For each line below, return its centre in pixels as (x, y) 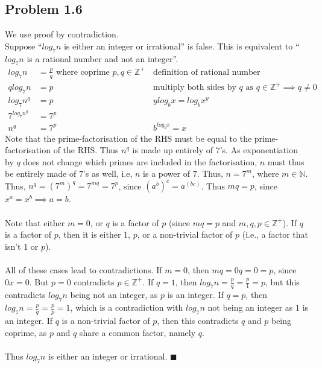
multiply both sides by (195, 88)
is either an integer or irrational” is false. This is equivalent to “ (182, 46)
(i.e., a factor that (275, 234)
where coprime (83, 72)
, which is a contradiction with (127, 307)
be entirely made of (41, 173)
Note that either (35, 222)
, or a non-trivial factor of (185, 234)
